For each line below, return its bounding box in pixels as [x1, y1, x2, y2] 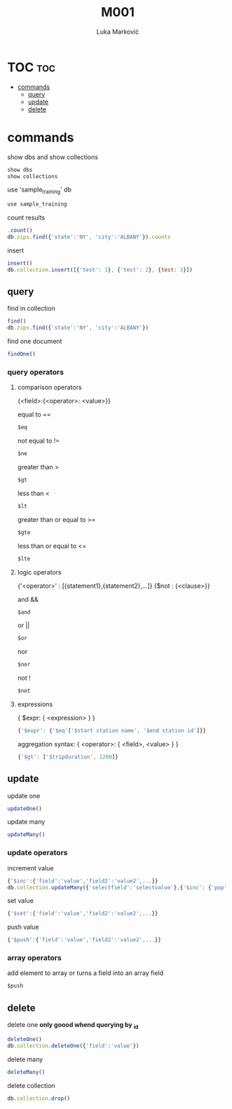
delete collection [7, 1081, 55, 1089]
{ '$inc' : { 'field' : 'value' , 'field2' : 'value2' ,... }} [7, 878, 158, 885]
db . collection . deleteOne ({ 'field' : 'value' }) [7, 1042, 139, 1049]
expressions [17, 700, 53, 708]
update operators [7, 848, 68, 858]
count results [7, 213, 46, 222]
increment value [7, 863, 54, 872]
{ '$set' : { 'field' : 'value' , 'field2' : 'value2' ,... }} [7, 910, 158, 918]
